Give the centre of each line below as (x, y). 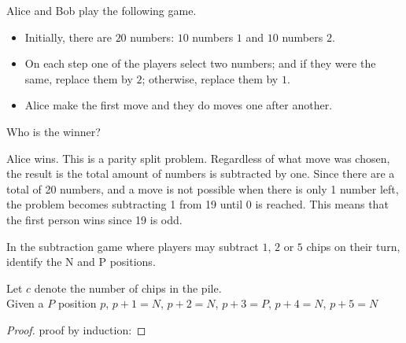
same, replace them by (79, 78)
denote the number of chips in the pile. (128, 288)
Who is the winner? (54, 131)
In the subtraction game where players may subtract (133, 246)
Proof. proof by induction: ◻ (76, 329)
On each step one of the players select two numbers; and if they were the (200, 63)
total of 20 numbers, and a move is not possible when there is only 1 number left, (203, 188)
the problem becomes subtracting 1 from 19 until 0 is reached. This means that (197, 204)
